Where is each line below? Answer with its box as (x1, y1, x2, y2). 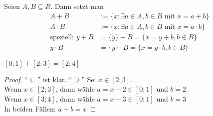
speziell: (50, 33, 74, 41)
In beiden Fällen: (4, 103, 56, 114)
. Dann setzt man (50, 1, 104, 11)
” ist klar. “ (37, 74, 72, 84)
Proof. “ (4, 74, 28, 84)
